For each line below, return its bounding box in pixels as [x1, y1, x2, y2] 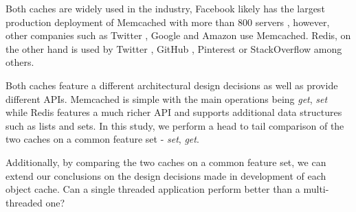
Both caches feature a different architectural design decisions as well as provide [5, 78, 338, 92]
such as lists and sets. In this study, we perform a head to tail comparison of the [5, 118, 344, 132]
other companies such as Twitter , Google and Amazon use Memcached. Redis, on [5, 28, 351, 43]
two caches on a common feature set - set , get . [5, 132, 199, 146]
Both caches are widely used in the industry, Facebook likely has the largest [5, 1, 325, 15]
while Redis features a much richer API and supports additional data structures [5, 105, 342, 119]
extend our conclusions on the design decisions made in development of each [5, 168, 326, 182]
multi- [303, 182, 329, 196]
